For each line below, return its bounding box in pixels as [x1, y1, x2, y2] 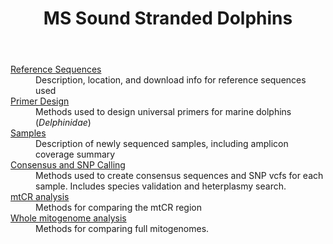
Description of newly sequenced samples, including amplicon [35, 138, 289, 150]
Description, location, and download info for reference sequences [35, 74, 307, 86]
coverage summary [35, 148, 116, 161]
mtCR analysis [10, 191, 70, 203]
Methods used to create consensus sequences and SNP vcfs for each [35, 170, 324, 182]
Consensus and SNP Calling [10, 159, 126, 171]
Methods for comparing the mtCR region [35, 202, 202, 214]
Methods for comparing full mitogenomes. [35, 223, 210, 235]
